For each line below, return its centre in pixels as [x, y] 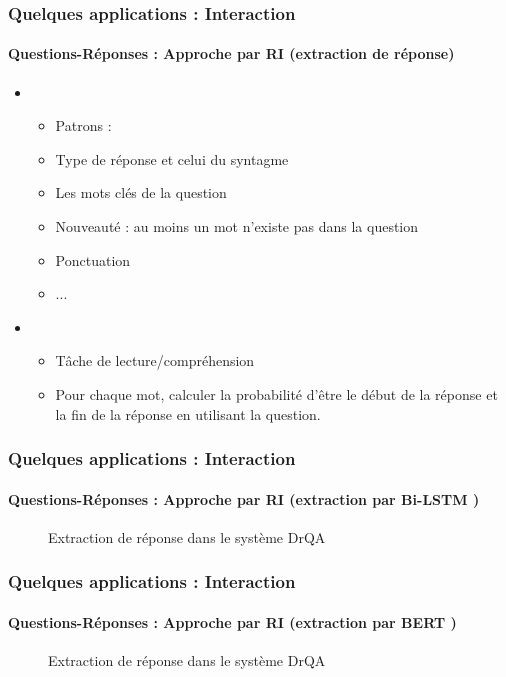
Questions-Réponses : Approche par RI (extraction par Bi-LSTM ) [244, 498]
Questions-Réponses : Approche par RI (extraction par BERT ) [232, 621]
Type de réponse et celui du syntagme [172, 158]
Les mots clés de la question [141, 192]
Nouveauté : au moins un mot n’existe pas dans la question [237, 226]
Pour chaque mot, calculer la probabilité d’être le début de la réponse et [276, 393]
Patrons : [83, 125]
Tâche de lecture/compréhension [155, 360]
